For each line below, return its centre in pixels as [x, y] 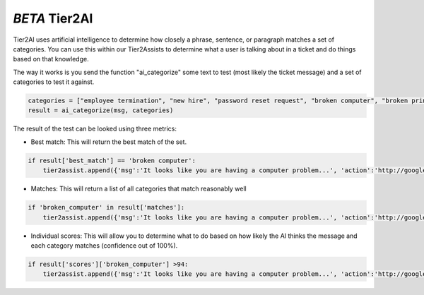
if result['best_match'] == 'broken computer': [112, 160]
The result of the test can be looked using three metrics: [95, 129]
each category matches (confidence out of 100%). [104, 245]
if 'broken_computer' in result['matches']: [106, 207]
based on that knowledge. [51, 59]
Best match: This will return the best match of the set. [109, 142]
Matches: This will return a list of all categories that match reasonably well [139, 189]
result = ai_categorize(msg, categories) [101, 110]
